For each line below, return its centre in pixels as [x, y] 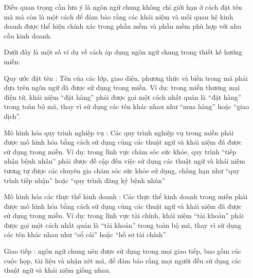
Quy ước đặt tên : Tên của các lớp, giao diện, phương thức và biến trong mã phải [126, 78]
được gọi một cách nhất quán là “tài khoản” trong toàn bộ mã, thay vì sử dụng [123, 225]
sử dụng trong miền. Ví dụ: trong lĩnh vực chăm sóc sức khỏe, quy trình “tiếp [120, 151]
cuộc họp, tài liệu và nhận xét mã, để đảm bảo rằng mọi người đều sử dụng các [123, 260]
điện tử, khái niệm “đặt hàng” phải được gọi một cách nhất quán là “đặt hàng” [123, 97]
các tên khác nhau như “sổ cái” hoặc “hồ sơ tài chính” [85, 234]
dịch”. [12, 116]
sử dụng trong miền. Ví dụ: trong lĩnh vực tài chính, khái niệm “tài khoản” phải [124, 215]
